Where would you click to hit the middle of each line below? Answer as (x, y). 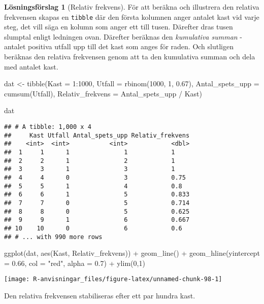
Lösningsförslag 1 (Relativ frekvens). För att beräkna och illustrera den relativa (132, 7)
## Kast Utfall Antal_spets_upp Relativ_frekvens (97, 135)
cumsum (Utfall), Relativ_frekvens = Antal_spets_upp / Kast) (103, 93)
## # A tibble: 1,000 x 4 (48, 127)
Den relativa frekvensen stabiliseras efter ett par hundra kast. (100, 296)
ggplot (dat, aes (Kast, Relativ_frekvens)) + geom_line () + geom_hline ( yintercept (132, 253)
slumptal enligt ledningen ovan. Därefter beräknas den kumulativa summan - (123, 36)
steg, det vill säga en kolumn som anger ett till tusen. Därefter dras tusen (119, 27)
